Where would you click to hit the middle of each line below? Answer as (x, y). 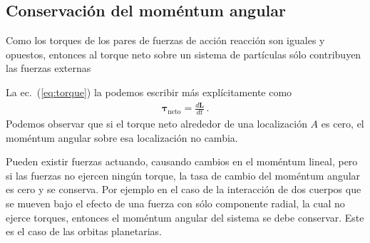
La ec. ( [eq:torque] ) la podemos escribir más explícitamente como (149, 92)
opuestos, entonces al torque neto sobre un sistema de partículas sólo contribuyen (184, 54)
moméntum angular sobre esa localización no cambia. (122, 137)
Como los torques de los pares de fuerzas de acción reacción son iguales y (165, 40)
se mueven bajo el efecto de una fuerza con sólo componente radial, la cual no (175, 203)
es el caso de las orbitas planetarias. (84, 231)
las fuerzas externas (48, 68)
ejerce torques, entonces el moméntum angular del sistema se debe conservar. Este (185, 217)
